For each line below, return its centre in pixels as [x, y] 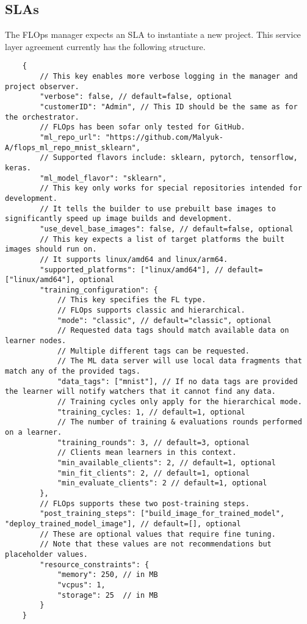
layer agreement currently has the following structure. [105, 46]
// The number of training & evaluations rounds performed [179, 422]
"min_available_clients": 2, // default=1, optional [166, 463]
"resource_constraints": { [95, 564]
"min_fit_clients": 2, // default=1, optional [153, 473]
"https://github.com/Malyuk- [164, 137]
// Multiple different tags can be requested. [153, 351]
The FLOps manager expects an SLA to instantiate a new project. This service [153, 34]
